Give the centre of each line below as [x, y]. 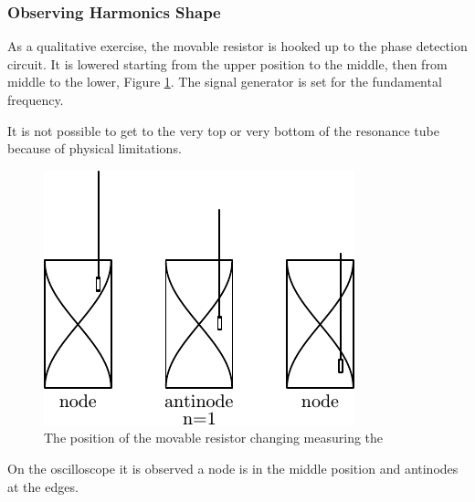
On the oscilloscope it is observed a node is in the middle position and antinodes [233, 468]
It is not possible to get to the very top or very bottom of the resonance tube [223, 130]
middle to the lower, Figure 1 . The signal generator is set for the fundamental [225, 82]
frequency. [36, 99]
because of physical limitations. [95, 148]
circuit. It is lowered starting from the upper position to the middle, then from [227, 63]
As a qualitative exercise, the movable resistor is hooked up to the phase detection [237, 46]
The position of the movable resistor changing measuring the [214, 438]
